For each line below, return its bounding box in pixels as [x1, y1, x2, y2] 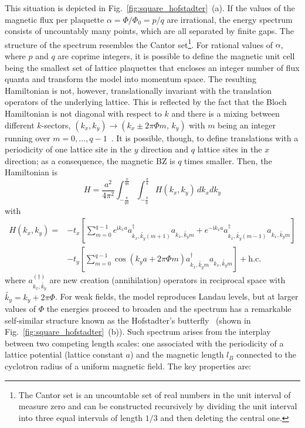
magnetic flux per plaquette [5, 13, 104, 25]
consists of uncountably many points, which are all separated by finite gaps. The [5, 25, 294, 37]
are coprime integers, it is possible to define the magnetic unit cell [57, 50, 295, 62]
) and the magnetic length [130, 348, 224, 361]
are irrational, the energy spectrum [167, 13, 293, 25]
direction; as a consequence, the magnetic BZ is [5, 154, 175, 167]
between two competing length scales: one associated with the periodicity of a [5, 337, 284, 349]
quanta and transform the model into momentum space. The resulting [5, 73, 256, 85]
